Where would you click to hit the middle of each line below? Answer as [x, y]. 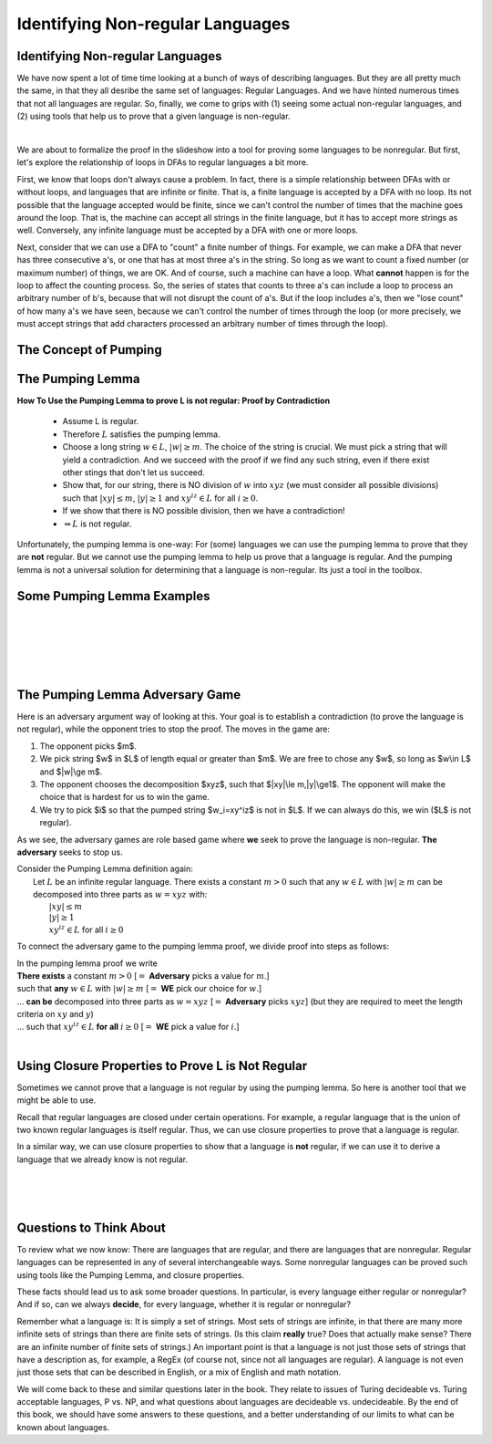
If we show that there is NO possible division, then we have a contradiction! [204, 511]
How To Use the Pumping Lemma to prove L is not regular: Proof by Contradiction [174, 400]
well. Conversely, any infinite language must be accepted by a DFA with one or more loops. [188, 230]
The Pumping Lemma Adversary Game [129, 695]
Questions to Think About [91, 1227]
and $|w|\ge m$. [71, 772]
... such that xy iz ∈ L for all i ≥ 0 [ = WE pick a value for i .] [128, 1026]
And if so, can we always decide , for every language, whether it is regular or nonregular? [184, 1304]
